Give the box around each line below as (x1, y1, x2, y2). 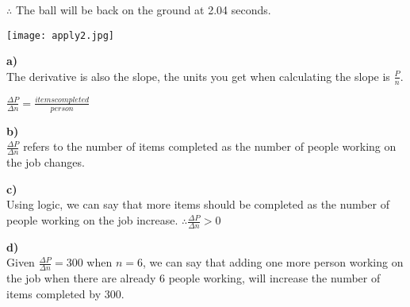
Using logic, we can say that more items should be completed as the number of (6, 196, 390, 213)
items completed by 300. (6, 285, 125, 301)
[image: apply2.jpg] (6, 29, 115, 41)
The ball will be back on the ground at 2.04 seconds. (15, 2, 271, 17)
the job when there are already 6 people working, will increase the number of (6, 270, 381, 286)
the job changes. (6, 154, 85, 171)
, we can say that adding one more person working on (142, 254, 404, 271)
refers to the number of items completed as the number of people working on (23, 138, 397, 155)
